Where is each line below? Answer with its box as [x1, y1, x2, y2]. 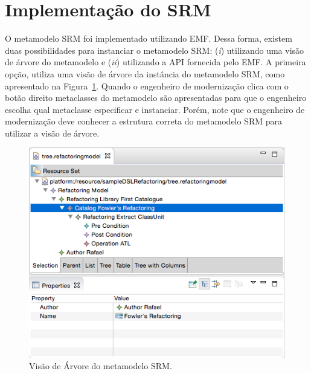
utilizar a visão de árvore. [5, 126, 100, 139]
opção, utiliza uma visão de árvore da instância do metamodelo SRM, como [5, 67, 285, 80]
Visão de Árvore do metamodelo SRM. [29, 359, 172, 372]
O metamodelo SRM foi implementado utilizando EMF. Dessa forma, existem [5, 32, 292, 45]
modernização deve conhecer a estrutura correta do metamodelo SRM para [5, 115, 283, 127]
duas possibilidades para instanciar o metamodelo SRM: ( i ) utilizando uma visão [5, 44, 304, 56]
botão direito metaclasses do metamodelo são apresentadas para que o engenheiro [5, 91, 307, 104]
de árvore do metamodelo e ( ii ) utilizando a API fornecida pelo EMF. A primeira [5, 56, 306, 68]
